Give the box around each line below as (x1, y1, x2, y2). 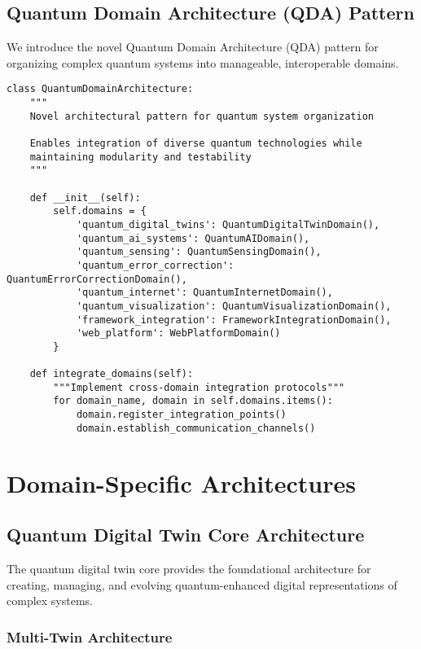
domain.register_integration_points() (76, 409, 287, 421)
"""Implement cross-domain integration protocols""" (53, 381, 345, 393)
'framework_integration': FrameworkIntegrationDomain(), (76, 314, 392, 326)
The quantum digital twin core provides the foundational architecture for (7, 560, 371, 577)
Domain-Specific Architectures (7, 466, 356, 499)
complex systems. (7, 592, 93, 609)
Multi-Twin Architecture (7, 626, 173, 647)
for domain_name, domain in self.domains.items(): (53, 395, 333, 407)
